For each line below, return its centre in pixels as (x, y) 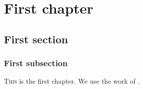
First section (36, 39)
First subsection (36, 63)
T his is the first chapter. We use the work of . (72, 81)
